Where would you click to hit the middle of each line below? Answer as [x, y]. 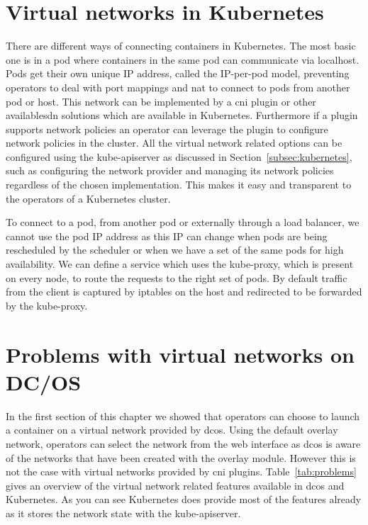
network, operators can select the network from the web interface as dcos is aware [183, 443]
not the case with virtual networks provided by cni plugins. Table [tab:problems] [181, 472]
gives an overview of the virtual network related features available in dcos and [175, 485]
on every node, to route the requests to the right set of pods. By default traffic [177, 277]
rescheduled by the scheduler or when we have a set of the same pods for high [175, 250]
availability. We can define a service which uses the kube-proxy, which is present [180, 264]
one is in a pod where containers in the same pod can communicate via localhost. [183, 59]
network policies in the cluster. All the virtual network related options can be [174, 143]
